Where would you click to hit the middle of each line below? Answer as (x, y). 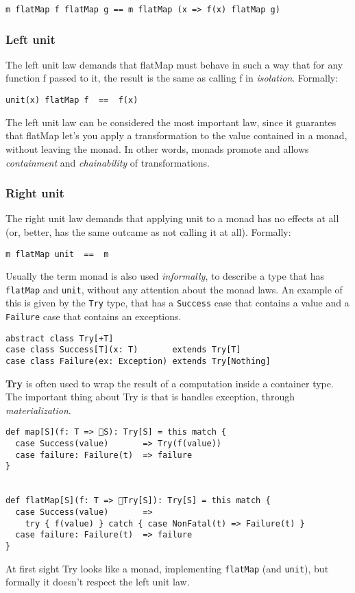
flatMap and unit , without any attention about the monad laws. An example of (174, 289)
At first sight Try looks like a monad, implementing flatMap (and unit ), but (167, 568)
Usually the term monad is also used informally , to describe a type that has (165, 276)
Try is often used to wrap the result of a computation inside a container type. (170, 383)
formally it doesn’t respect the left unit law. (98, 582)
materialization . (38, 410)
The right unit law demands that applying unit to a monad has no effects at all (172, 218)
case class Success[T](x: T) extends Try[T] (123, 350)
